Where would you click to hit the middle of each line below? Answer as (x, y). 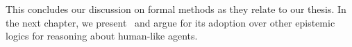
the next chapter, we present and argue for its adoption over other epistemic (170, 22)
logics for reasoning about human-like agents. (102, 36)
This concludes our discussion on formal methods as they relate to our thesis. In (176, 9)
